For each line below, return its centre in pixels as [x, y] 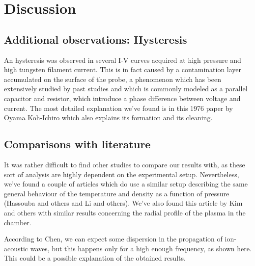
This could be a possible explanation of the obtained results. [95, 258]
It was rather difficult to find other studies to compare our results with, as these [125, 164]
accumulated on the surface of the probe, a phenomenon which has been [113, 79]
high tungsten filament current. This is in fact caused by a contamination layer [123, 69]
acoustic [16, 248]
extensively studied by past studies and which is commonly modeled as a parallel [126, 89]
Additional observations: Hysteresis [96, 39]
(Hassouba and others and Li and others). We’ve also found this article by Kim [123, 203]
